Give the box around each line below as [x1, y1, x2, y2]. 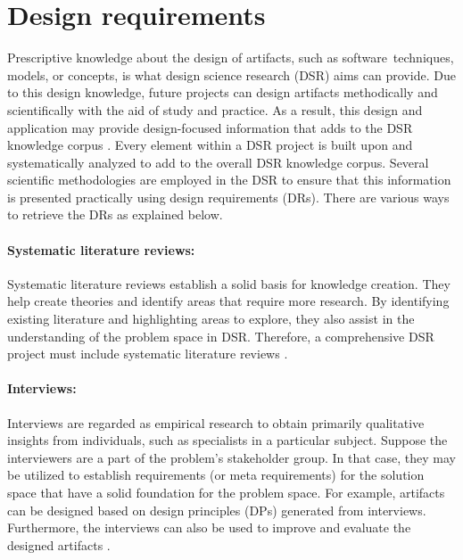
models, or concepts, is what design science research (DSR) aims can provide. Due [7, 65, 456, 84]
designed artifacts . [7, 535, 111, 554]
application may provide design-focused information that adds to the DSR [7, 118, 413, 136]
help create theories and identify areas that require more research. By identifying [7, 292, 450, 310]
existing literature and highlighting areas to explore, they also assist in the [7, 309, 415, 328]
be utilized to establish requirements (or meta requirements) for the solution [7, 465, 425, 484]
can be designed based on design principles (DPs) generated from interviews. [7, 500, 426, 519]
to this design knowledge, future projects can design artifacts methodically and [7, 83, 438, 102]
